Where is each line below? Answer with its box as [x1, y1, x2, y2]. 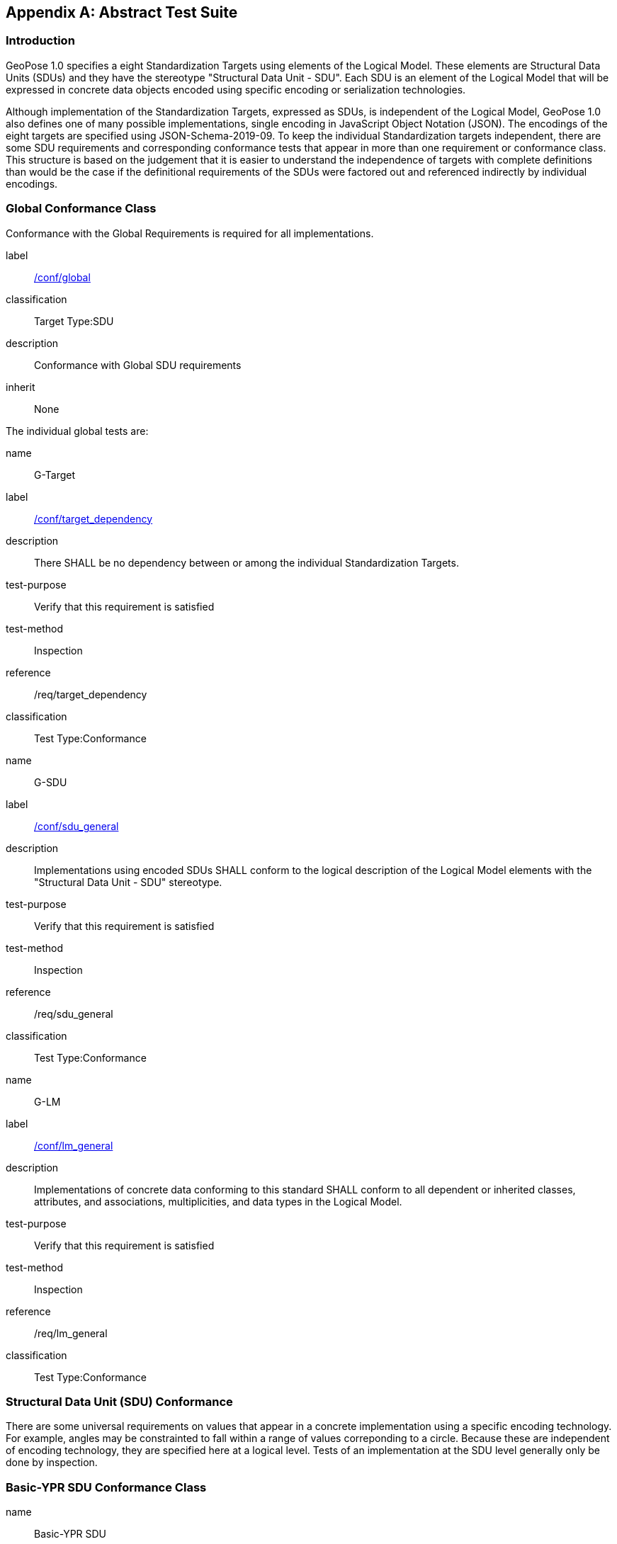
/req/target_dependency [34, 688, 147, 700]
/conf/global [34, 271, 91, 283]
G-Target [34, 468, 76, 481]
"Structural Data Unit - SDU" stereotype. [34, 875, 222, 888]
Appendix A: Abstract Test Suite [6, 4, 238, 21]
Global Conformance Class [6, 201, 157, 216]
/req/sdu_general [34, 1007, 113, 1020]
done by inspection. [6, 1456, 98, 1469]
